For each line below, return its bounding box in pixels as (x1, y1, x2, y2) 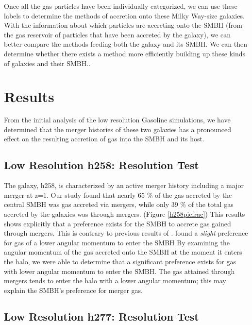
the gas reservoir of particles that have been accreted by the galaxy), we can (4, 29, 231, 39)
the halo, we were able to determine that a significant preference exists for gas (4, 257, 236, 267)
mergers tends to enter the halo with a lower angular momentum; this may (4, 275, 226, 286)
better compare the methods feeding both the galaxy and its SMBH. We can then (4, 39, 247, 49)
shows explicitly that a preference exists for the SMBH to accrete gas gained (4, 218, 231, 228)
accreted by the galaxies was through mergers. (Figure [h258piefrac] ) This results (4, 209, 245, 219)
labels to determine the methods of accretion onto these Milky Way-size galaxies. (4, 10, 245, 20)
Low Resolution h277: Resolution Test (4, 308, 199, 324)
